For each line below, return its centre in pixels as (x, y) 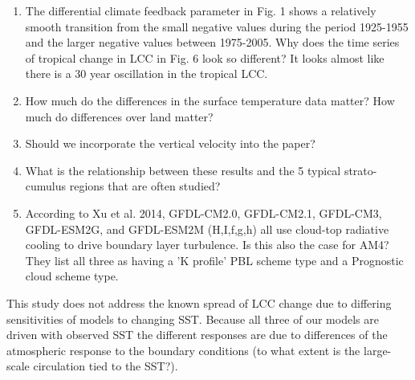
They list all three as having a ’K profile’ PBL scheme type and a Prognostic (214, 260)
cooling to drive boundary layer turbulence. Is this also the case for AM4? (207, 245)
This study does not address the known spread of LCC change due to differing (199, 302)
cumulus (46, 186)
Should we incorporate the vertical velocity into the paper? (170, 143)
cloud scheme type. (72, 276)
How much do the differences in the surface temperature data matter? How (210, 100)
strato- (360, 170)
